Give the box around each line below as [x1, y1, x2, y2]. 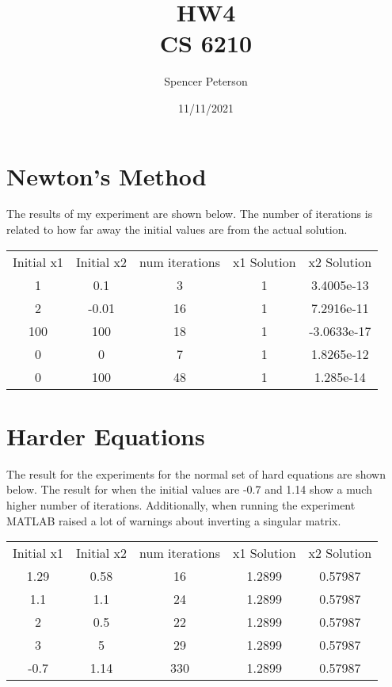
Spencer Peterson [164, 73, 248, 90]
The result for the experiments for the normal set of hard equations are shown [6, 465, 386, 482]
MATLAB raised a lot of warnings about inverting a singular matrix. [6, 512, 341, 529]
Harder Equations [6, 419, 205, 452]
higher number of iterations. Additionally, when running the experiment [6, 496, 356, 513]
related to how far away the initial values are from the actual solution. [6, 221, 348, 238]
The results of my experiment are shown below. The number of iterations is [6, 205, 373, 222]
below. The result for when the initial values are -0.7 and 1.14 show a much [6, 481, 372, 498]
